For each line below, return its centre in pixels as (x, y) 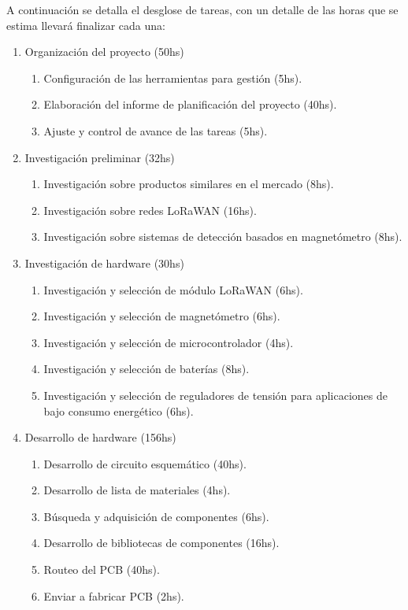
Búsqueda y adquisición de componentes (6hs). (156, 516)
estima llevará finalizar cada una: (86, 25)
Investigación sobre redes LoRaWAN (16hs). (150, 210)
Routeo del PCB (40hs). (102, 569)
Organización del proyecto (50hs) (104, 52)
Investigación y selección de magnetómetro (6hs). (162, 316)
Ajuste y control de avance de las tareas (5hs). (156, 130)
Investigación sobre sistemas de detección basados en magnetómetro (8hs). (223, 237)
